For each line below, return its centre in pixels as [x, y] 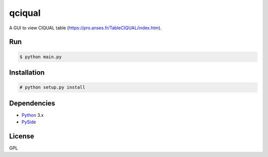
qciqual [25, 13]
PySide [29, 122]
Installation [27, 72]
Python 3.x [33, 115]
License [22, 136]
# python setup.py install [52, 87]
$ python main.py [41, 57]
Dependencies [32, 103]
